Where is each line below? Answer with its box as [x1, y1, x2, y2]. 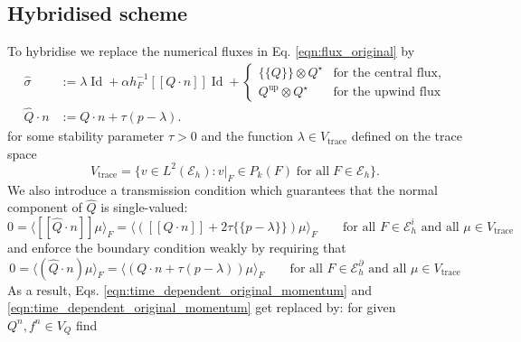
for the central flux [333, 66, 438, 79]
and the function [201, 126, 293, 145]
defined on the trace [351, 126, 462, 145]
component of [7, 198, 82, 217]
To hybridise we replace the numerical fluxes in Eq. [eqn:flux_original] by [7, 42, 415, 60]
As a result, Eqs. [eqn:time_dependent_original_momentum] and [7, 280, 373, 299]
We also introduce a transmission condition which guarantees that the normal [7, 180, 438, 199]
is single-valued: [100, 198, 188, 217]
